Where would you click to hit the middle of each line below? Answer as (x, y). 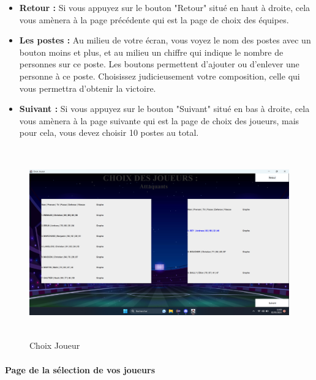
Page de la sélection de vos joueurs (80, 369)
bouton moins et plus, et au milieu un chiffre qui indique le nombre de (151, 52)
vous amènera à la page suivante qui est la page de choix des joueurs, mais (159, 120)
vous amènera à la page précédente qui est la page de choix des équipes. (154, 19)
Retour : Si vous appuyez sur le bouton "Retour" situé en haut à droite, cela (165, 7)
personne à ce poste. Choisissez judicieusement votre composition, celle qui (160, 76)
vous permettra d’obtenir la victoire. (88, 88)
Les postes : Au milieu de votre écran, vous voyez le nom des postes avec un (165, 40)
